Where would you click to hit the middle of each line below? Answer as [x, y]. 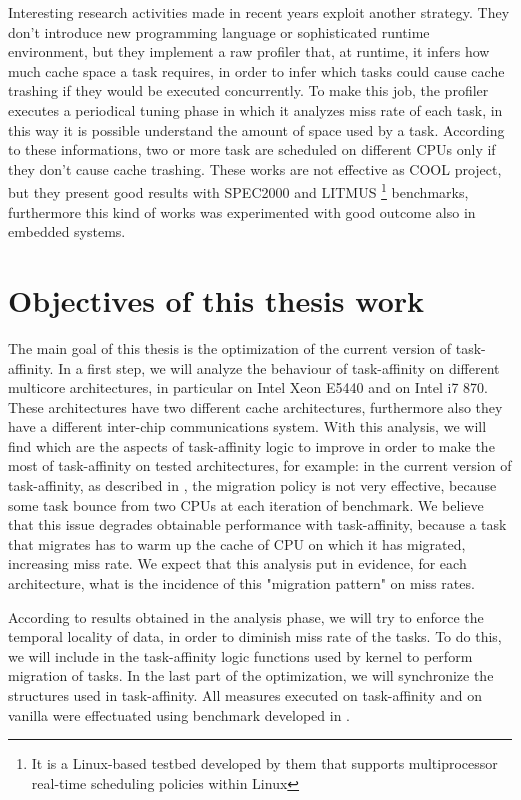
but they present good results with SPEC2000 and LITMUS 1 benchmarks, [238, 190]
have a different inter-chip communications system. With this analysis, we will [247, 426]
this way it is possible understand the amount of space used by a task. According [256, 129]
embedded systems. [67, 231]
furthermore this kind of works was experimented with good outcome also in [242, 211]
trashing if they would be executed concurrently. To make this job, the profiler [248, 90]
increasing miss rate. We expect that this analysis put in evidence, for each [237, 563]
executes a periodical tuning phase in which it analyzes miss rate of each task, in [255, 109]
